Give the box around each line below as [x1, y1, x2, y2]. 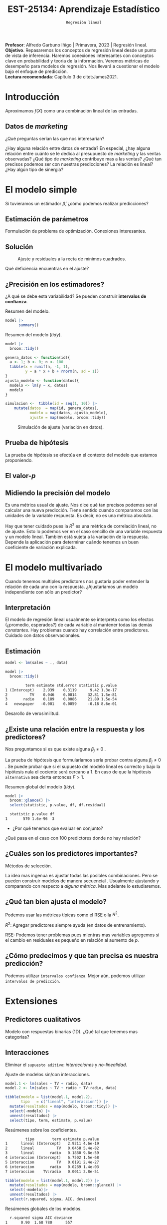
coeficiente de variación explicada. [5, 544, 77, 550]
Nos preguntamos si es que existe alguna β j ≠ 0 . [5, 746, 106, 753]
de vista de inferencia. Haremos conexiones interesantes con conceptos [5, 52, 154, 58]
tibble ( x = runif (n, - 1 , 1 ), [9, 364, 70, 369]
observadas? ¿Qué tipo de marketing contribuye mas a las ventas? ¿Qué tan [5, 156, 162, 162]
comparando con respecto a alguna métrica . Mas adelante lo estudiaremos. [5, 883, 161, 889]
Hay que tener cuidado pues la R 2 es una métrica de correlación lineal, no [5, 522, 157, 529]
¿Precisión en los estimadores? [5, 280, 105, 288]
